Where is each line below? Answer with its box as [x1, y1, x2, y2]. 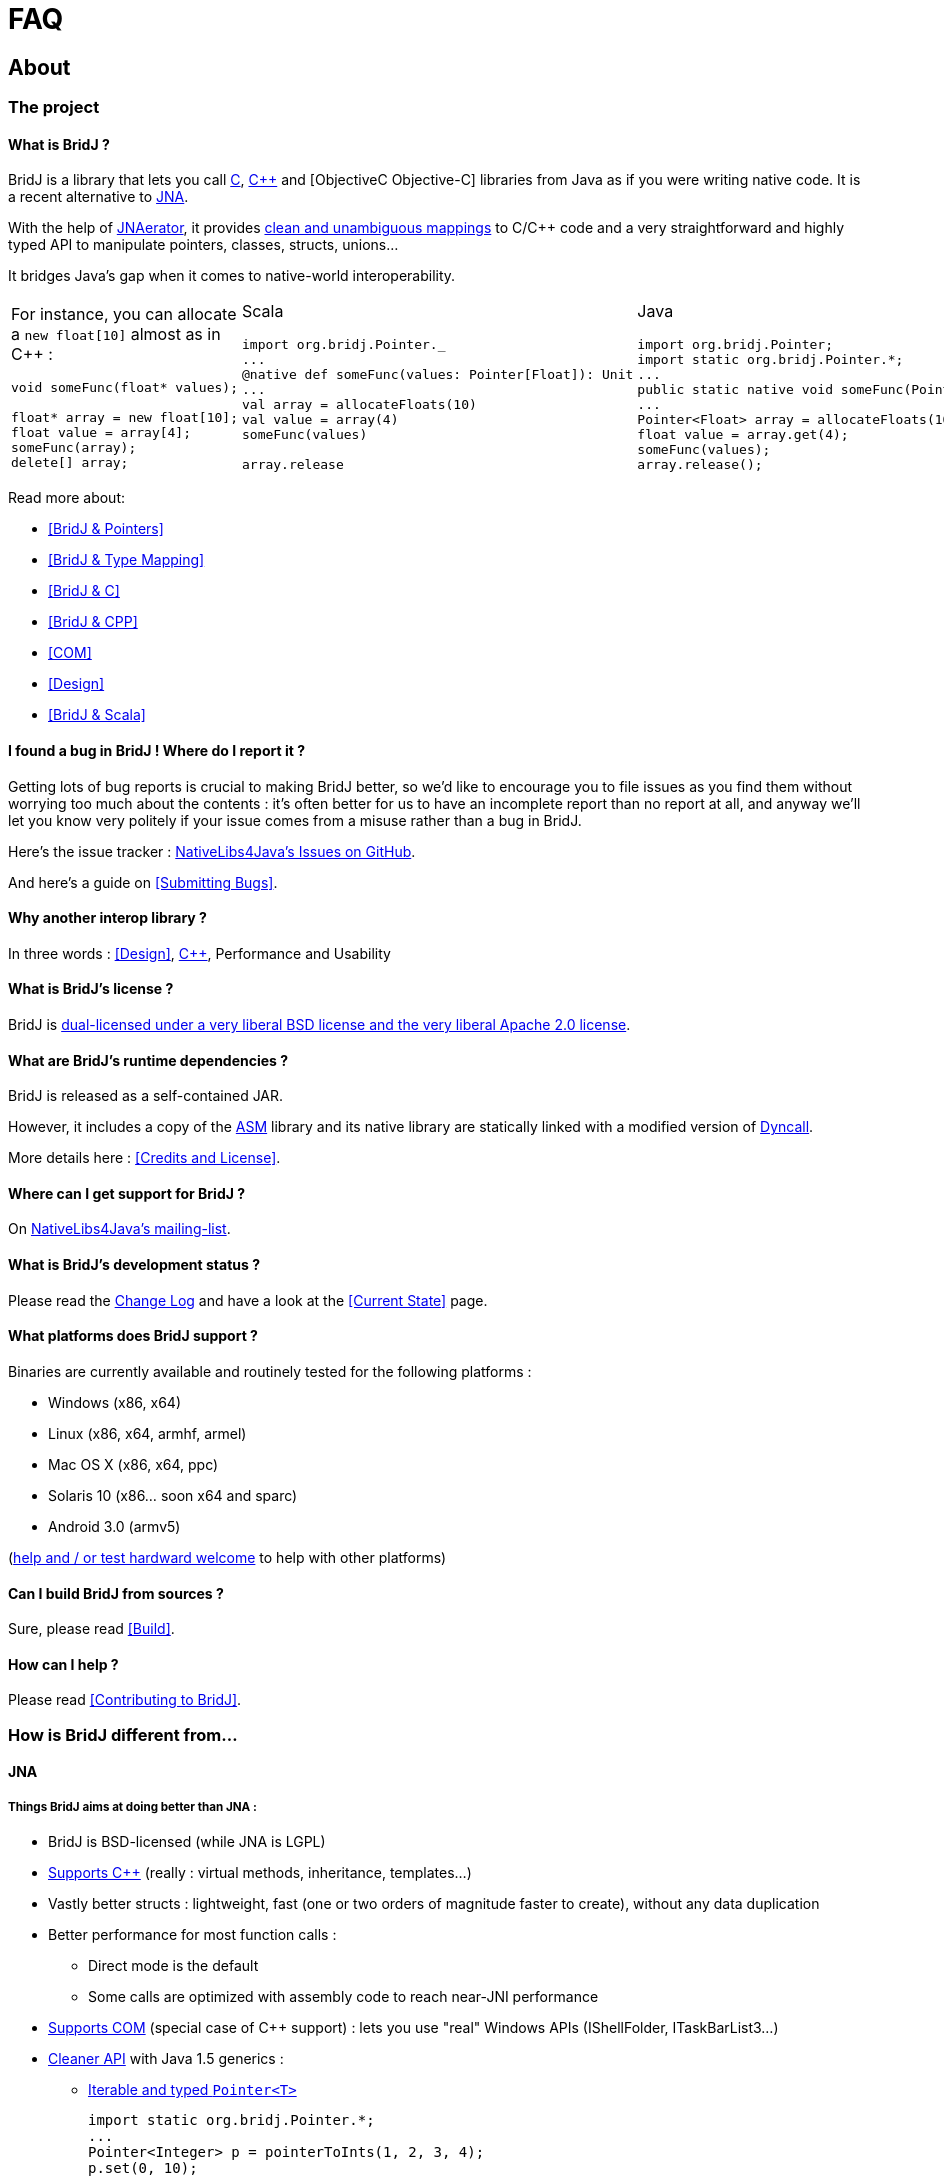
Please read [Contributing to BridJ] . [8, 1691, 242, 1709]
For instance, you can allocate [11, 303, 237, 324]
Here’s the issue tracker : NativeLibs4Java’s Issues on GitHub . [8, 842, 416, 860]
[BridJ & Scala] [48, 706, 146, 724]
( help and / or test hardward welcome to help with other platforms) [8, 1548, 447, 1566]
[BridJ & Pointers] [48, 520, 164, 538]
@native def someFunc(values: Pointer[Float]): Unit [241, 367, 634, 383]
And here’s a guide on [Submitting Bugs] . [8, 873, 278, 891]
